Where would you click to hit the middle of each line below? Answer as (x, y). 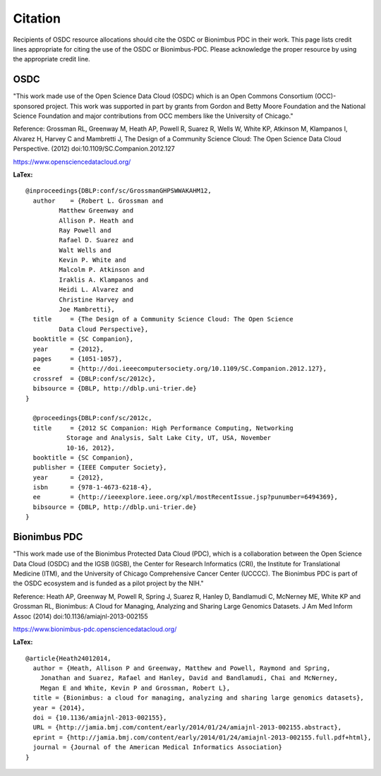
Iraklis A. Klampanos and (104, 280)
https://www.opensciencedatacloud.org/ (72, 162)
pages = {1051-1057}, (78, 359)
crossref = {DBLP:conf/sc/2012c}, (95, 378)
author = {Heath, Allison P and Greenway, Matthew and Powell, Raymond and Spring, (182, 668)
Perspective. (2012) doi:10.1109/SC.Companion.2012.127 (94, 149)
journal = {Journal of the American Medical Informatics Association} (157, 747)
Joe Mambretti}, (87, 310)
